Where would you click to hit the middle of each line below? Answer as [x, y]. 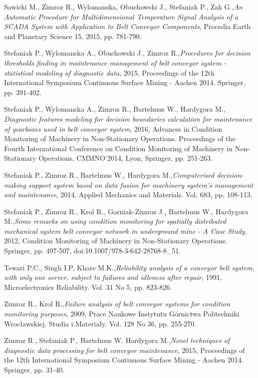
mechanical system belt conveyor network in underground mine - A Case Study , [125, 231]
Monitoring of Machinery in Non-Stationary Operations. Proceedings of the [120, 138]
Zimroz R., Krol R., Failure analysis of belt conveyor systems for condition [117, 304]
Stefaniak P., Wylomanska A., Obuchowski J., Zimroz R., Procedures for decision [127, 53]
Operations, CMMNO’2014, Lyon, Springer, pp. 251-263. [125, 158]
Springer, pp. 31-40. [34, 369]
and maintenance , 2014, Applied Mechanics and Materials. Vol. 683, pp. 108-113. [128, 195]
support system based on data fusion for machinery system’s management [141, 184]
